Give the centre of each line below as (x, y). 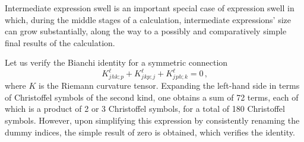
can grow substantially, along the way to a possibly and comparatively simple (146, 31)
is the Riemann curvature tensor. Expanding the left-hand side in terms (169, 85)
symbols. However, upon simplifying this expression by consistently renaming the (152, 120)
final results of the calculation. (60, 42)
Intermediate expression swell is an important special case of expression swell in (150, 8)
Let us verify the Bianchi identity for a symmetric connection (116, 62)
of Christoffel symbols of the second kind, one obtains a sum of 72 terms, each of (152, 97)
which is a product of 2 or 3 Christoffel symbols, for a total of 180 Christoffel (145, 109)
